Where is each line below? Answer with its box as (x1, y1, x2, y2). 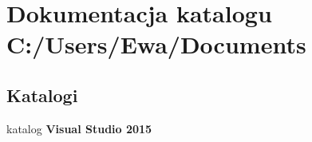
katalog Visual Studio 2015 (6, 120, 152, 136)
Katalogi (6, 82, 78, 107)
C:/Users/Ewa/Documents (6, 28, 306, 61)
